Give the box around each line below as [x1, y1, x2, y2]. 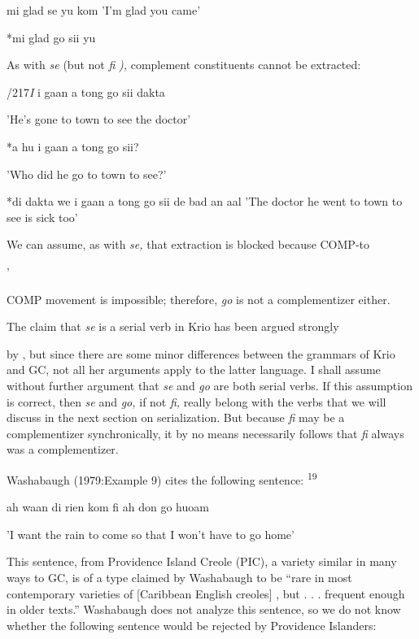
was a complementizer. [7, 441, 119, 458]
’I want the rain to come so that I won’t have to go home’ [7, 525, 295, 542]
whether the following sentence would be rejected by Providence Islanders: [7, 616, 377, 633]
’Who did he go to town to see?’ [7, 165, 167, 182]
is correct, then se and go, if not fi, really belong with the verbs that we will [7, 393, 386, 410]
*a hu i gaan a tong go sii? [7, 137, 139, 154]
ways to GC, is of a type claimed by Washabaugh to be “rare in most [7, 568, 352, 585]
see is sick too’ [7, 208, 78, 225]
